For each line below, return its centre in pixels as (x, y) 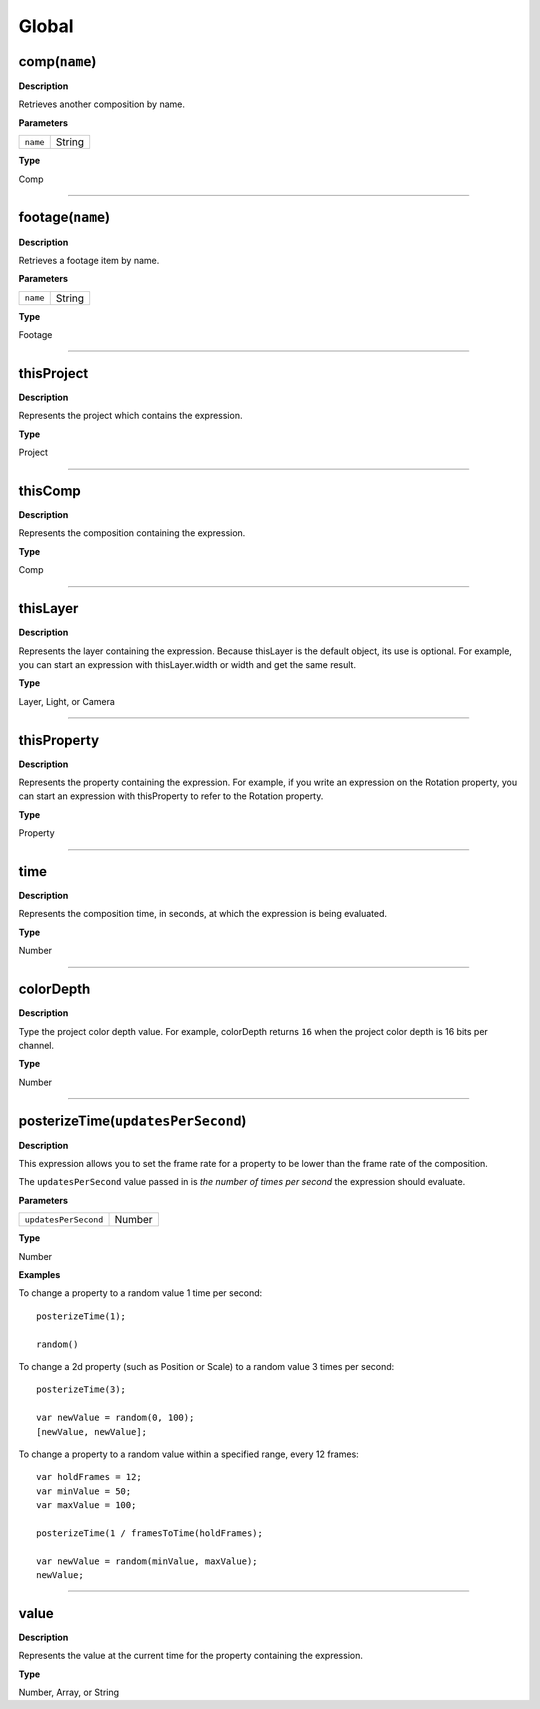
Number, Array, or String (69, 1692)
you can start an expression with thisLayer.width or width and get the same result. (187, 664)
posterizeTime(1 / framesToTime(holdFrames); (150, 1533)
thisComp (50, 490)
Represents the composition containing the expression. (132, 533)
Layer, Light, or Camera (66, 701)
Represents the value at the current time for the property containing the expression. (191, 1656)
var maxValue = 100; (86, 1505)
